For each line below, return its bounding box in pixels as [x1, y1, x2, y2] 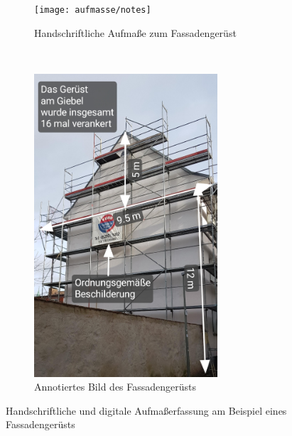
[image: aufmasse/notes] [34, 5, 151, 15]
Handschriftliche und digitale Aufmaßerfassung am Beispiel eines [6, 403, 287, 418]
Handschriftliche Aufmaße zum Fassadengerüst [34, 25, 237, 40]
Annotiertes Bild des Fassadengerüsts [34, 379, 197, 394]
